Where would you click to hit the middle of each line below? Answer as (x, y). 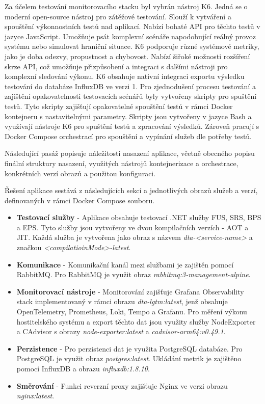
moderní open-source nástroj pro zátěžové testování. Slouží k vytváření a (118, 16)
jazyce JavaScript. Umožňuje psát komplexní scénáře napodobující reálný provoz (130, 36)
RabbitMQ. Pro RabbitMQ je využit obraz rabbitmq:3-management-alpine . (134, 274)
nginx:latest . (35, 396)
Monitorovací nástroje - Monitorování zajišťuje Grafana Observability (130, 291)
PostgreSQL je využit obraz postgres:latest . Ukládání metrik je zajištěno (129, 358)
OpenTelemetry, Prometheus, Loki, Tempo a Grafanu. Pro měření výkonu (132, 312)
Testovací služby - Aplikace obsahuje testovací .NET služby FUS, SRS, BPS (139, 217)
